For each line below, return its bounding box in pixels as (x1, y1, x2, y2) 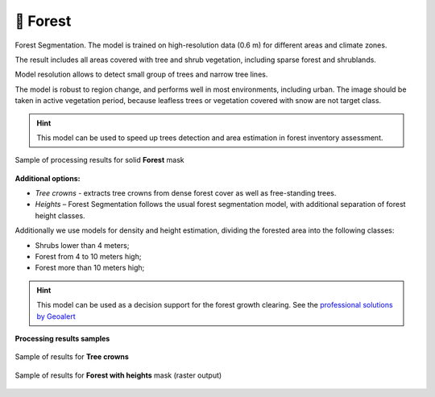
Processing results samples (14, 333, 110, 343)
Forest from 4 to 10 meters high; (35, 252, 142, 262)
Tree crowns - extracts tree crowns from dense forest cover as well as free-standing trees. (35, 188, 337, 198)
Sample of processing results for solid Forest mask (14, 155, 184, 165)
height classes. (35, 210, 85, 221)
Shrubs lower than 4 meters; (35, 240, 130, 250)
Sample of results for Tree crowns (14, 352, 129, 362)
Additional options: (14, 173, 81, 183)
